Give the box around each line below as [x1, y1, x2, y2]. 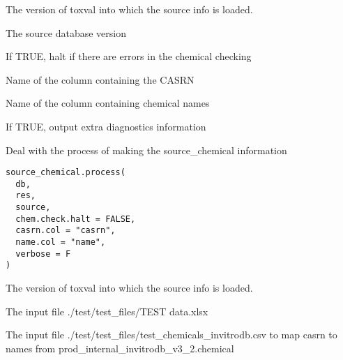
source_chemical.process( [6, 167, 125, 178]
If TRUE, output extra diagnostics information [6, 119, 206, 133]
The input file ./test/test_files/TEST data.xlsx [6, 303, 208, 318]
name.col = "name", [15, 237, 106, 248]
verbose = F [15, 248, 71, 259]
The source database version [6, 25, 126, 40]
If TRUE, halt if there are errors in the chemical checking [6, 49, 252, 63]
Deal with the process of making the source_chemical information [6, 142, 287, 157]
